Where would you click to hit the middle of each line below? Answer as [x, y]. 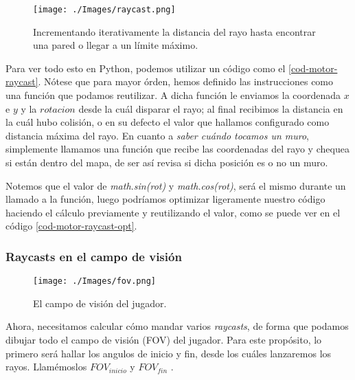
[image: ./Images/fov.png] [94, 281]
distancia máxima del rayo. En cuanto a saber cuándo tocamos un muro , [158, 135]
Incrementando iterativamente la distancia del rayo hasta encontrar [174, 31]
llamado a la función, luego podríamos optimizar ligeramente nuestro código [165, 199]
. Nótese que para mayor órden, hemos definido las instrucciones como [186, 81]
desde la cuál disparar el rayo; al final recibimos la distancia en [211, 108]
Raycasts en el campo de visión [94, 256]
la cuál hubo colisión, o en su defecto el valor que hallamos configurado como [168, 122]
